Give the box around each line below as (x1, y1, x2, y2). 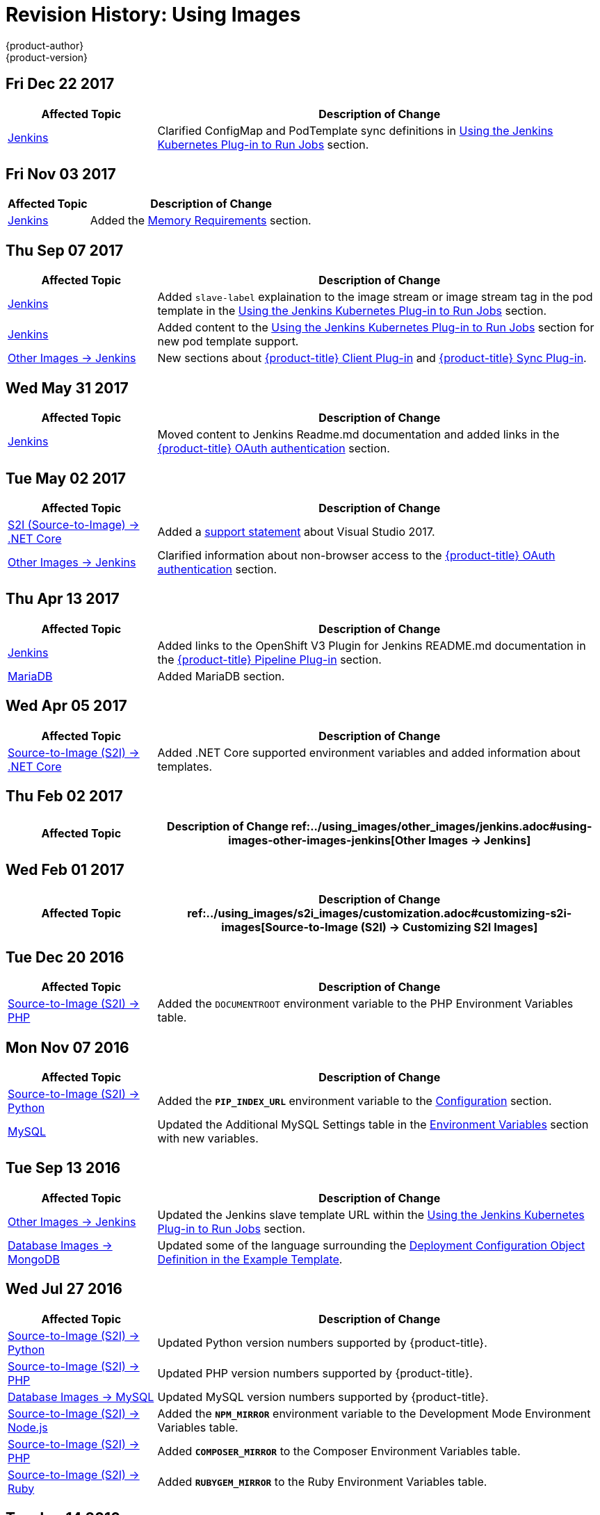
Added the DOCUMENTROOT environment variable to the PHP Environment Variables (157, 997, 574, 1011)
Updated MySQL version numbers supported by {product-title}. (157, 1389, 489, 1404)
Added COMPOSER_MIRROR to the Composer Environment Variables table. (157, 1443, 521, 1458)
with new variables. (157, 1131, 259, 1146)
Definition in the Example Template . (157, 1252, 343, 1266)
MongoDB (8, 1252, 60, 1266)
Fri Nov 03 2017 (6, 165, 116, 183)
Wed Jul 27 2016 (6, 1280, 122, 1298)
